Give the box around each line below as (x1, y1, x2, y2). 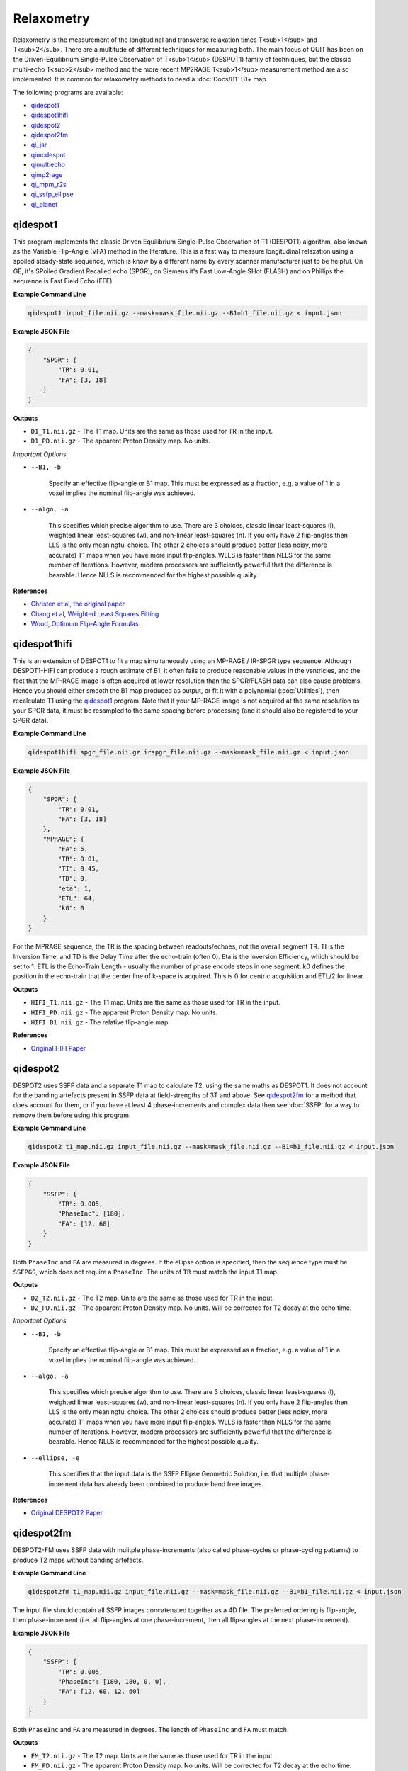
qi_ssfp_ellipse (30, 190, 74, 198)
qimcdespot (30, 150, 66, 159)
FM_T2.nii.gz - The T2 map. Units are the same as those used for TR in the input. (30, 1751, 274, 1760)
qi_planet (30, 200, 58, 208)
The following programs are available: (13, 88, 123, 96)
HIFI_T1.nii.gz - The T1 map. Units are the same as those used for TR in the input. (30, 998, 280, 1007)
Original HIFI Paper (30, 1043, 86, 1052)
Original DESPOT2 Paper (30, 1509, 103, 1517)
